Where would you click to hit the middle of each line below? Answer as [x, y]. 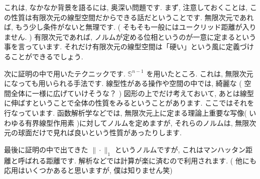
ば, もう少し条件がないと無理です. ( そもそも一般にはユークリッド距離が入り [130, 27]
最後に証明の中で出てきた [46, 149]
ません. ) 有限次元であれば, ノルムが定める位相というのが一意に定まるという [130, 36]
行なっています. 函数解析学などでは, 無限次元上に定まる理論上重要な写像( [125, 112]
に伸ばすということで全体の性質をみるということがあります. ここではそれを [129, 103]
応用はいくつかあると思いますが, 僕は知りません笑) [88, 170]
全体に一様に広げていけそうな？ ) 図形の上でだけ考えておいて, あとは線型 [132, 93]
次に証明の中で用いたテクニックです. [65, 73]
